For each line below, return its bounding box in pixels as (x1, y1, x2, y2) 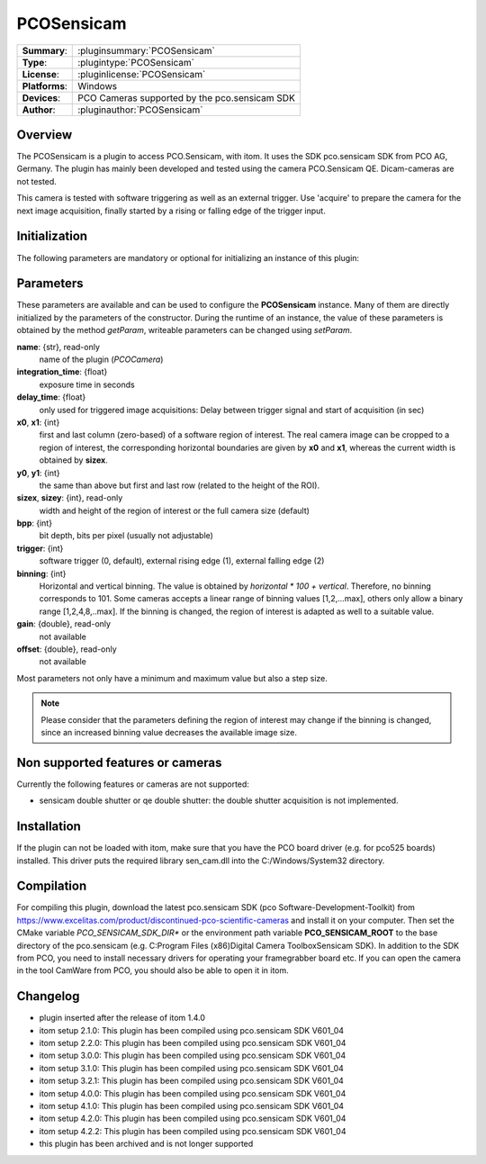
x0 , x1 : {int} (16, 417, 60, 428)
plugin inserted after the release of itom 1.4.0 (39, 1013, 206, 1024)
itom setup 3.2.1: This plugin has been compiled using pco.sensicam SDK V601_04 (39, 1076, 344, 1087)
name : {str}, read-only (16, 341, 101, 352)
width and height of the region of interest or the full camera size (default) (39, 505, 310, 516)
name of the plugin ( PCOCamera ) (39, 354, 164, 365)
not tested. (16, 176, 58, 186)
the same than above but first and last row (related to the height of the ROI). (39, 480, 319, 491)
